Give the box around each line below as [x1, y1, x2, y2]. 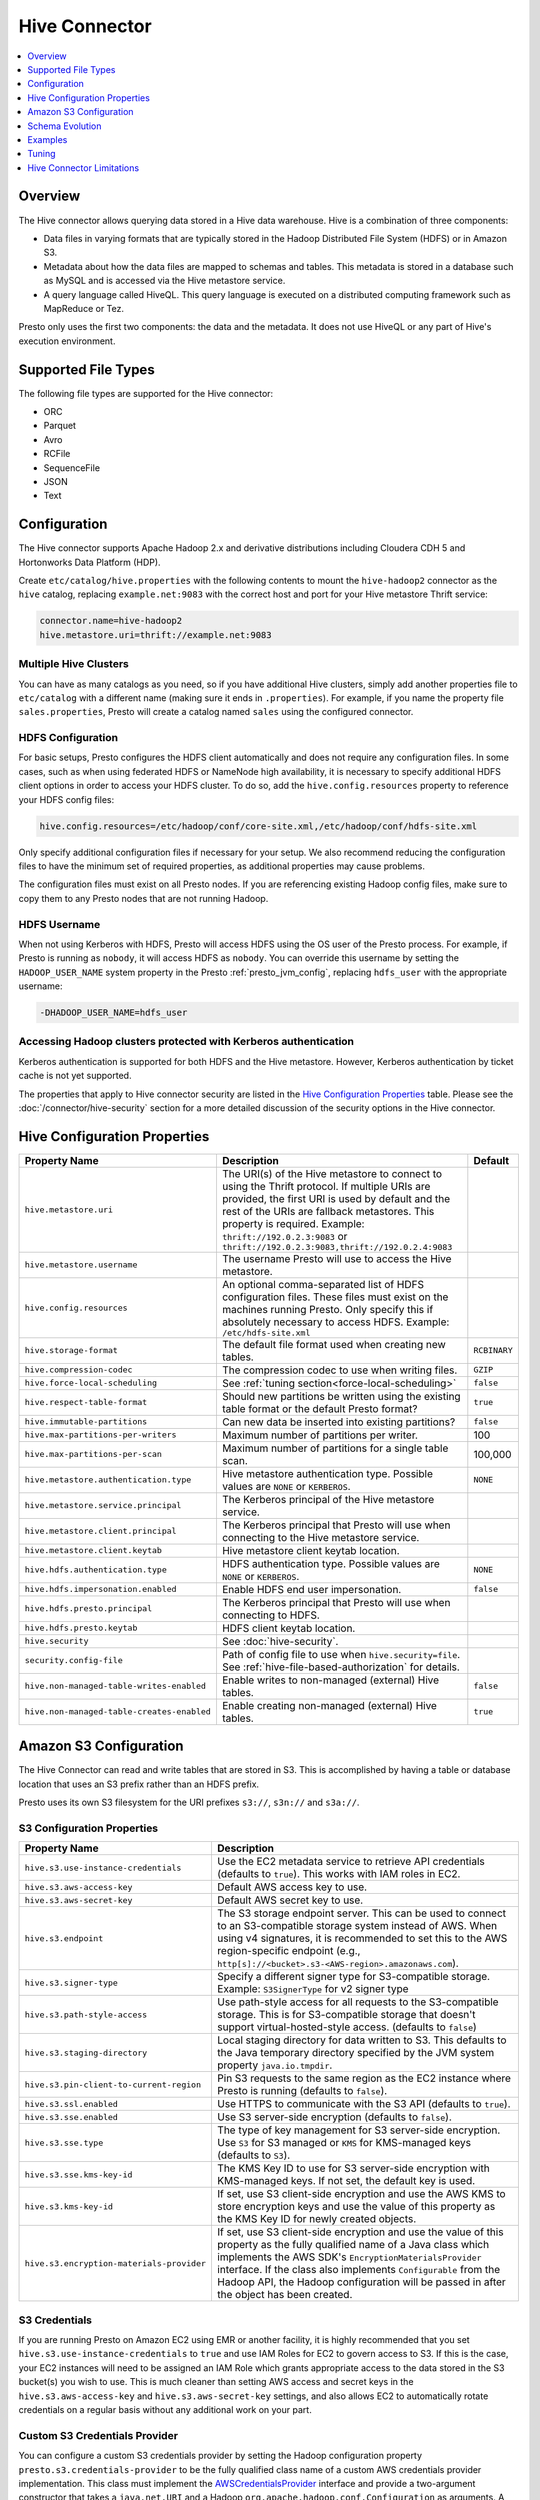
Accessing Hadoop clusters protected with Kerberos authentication [18, 1035, 355, 1049]
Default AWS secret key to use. [216, 1893, 364, 1907]
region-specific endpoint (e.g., [216, 1944, 361, 1958]
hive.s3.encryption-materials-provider [24, 2258, 207, 2269]
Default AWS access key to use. [216, 1880, 368, 1894]
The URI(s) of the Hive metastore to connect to [221, 1166, 443, 1180]
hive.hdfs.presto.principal [24, 1603, 153, 1614]
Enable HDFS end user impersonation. [221, 1582, 402, 1596]
